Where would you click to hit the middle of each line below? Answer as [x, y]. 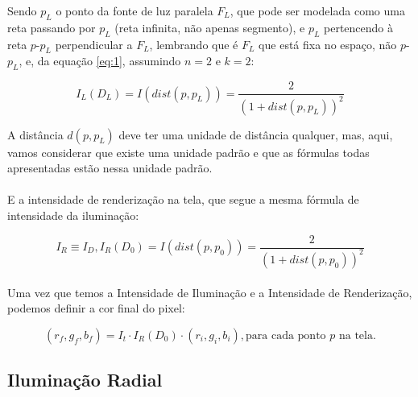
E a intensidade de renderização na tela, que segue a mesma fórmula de [183, 199]
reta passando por [52, 27]
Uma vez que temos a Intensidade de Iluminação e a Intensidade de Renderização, [210, 292]
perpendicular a [94, 44]
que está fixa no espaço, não [328, 44]
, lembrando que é [194, 44]
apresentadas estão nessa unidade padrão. [110, 168]
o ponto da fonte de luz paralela [135, 10]
